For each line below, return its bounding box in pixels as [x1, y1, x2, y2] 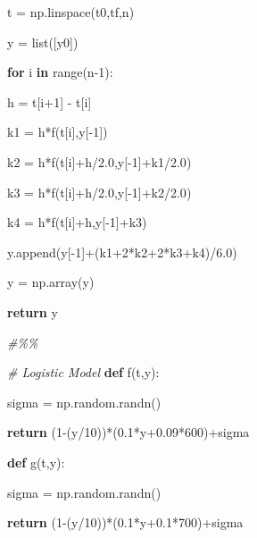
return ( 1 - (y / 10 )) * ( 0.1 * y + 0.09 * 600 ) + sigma [7, 423, 250, 441]
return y [7, 302, 58, 321]
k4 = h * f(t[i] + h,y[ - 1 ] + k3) [7, 213, 147, 231]
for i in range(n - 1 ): [7, 63, 113, 81]
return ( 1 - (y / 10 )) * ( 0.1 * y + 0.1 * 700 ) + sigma [7, 513, 244, 532]
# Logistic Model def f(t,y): [7, 363, 160, 382]
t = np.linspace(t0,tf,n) [7, 3, 135, 21]
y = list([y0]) [7, 32, 79, 51]
